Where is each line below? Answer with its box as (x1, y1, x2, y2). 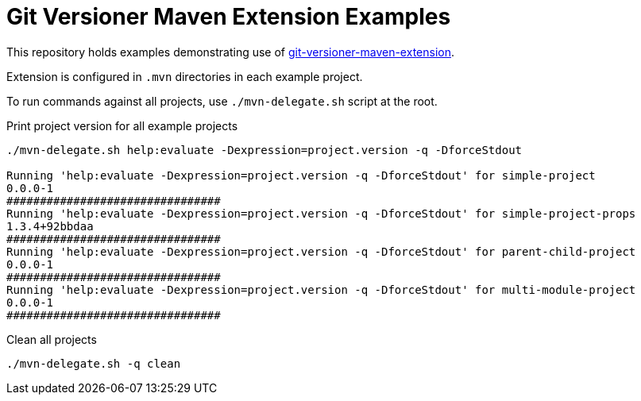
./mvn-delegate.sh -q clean (6, 357, 181, 370)
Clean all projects (6, 332, 97, 346)
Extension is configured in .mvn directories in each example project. (6, 69, 363, 83)
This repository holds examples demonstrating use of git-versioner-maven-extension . (6, 44, 455, 59)
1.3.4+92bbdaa (6, 219, 94, 233)
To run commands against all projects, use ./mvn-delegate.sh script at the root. (6, 94, 438, 108)
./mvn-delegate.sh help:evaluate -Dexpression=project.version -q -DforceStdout (6, 143, 523, 156)
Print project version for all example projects (6, 118, 238, 133)
